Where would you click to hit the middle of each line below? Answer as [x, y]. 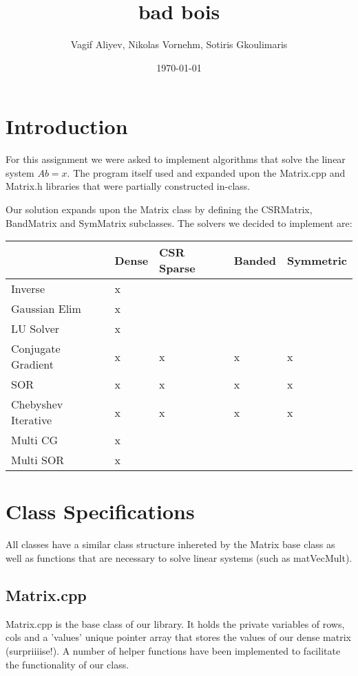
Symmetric [317, 260]
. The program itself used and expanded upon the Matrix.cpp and [206, 172]
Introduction [67, 126]
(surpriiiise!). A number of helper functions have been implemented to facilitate [173, 650]
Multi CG [35, 440]
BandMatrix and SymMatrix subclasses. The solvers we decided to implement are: [179, 222]
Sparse [177, 268]
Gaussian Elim [46, 309]
